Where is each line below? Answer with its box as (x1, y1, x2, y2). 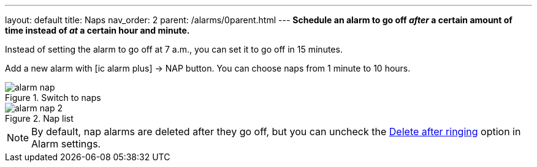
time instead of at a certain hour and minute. (5, 25, 190, 35)
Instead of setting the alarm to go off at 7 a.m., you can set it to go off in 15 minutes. (5, 44, 343, 54)
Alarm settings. (31, 138, 101, 150)
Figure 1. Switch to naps (5, 92, 101, 103)
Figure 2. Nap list (5, 113, 74, 124)
